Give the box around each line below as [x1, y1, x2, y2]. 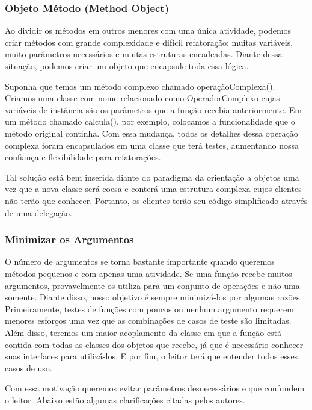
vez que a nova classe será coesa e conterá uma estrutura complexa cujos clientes [5, 182, 302, 195]
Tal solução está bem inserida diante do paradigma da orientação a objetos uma [5, 170, 299, 183]
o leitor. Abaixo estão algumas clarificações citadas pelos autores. [5, 393, 245, 406]
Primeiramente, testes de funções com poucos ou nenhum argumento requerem [5, 302, 294, 315]
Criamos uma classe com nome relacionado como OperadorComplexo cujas [5, 92, 280, 104]
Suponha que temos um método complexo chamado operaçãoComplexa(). [5, 79, 275, 92]
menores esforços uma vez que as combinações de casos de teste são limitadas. [5, 314, 292, 327]
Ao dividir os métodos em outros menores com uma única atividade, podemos [5, 24, 292, 37]
